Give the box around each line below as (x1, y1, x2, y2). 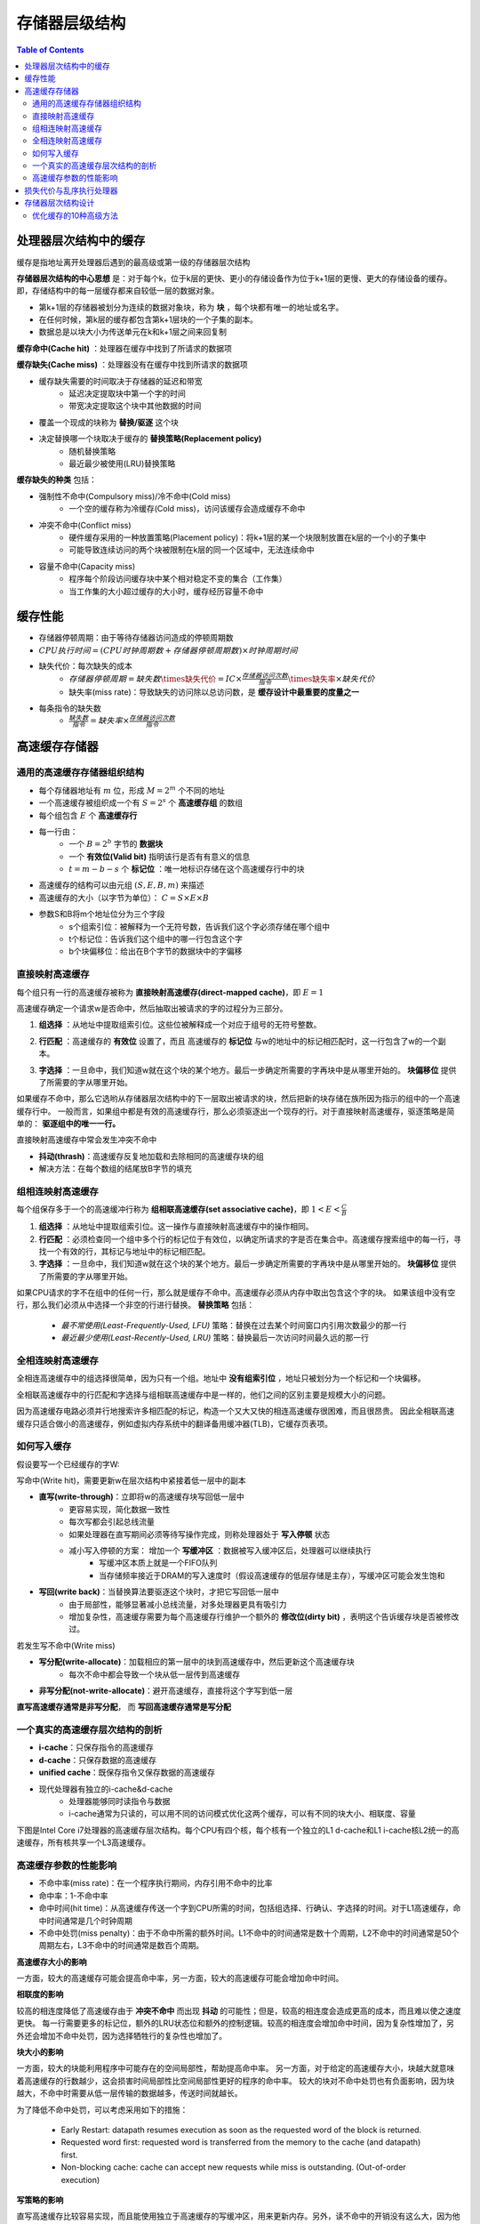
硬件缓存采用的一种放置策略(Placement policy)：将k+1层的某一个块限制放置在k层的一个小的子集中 (68, 532, 427, 543)
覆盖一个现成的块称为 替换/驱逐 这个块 (38, 416, 180, 427)
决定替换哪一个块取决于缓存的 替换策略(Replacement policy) (38, 433, 262, 444)
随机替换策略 (68, 446, 116, 456)
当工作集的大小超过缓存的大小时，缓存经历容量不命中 (68, 585, 264, 596)
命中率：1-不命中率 (38, 1890, 108, 1901)
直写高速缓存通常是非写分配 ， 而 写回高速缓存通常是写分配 (16, 1702, 231, 1712)
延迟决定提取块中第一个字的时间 (68, 388, 186, 399)
